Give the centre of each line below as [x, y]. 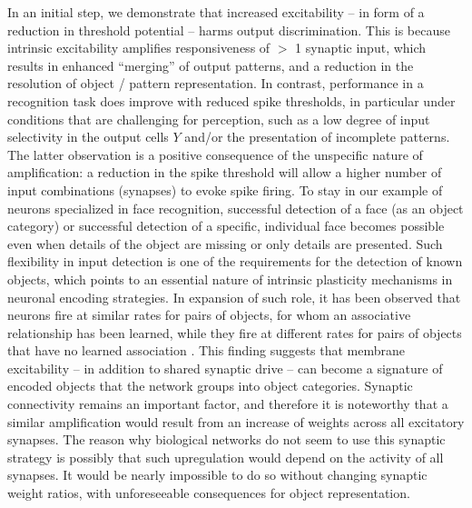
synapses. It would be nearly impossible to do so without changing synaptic [217, 475]
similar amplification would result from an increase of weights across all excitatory [236, 421]
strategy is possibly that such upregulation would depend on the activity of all [226, 457]
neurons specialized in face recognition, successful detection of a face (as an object [236, 208]
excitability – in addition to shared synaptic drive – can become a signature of [225, 368]
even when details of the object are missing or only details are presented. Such [225, 243]
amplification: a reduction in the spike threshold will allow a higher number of [225, 172]
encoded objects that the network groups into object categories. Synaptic [210, 386]
